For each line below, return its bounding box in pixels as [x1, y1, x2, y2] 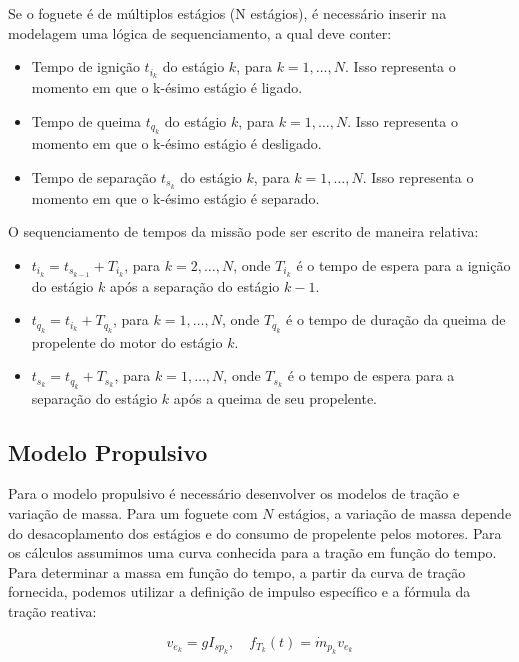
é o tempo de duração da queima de [286, 309, 506, 330]
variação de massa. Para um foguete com [8, 502, 258, 523]
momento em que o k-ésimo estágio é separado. [31, 187, 320, 208]
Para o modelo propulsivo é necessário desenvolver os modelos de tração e [8, 483, 460, 504]
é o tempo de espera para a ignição [296, 254, 511, 275]
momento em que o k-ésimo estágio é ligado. [31, 77, 303, 98]
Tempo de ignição [31, 56, 140, 77]
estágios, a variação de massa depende [278, 502, 512, 523]
